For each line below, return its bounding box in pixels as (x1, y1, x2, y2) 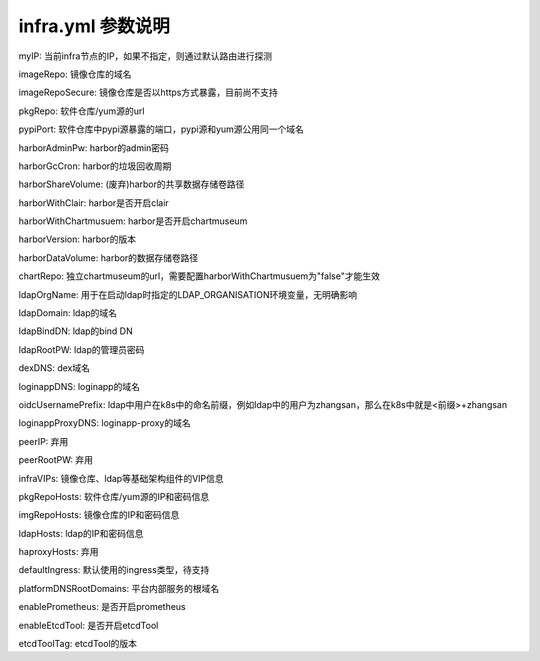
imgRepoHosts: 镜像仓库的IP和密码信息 (18, 509, 180, 521)
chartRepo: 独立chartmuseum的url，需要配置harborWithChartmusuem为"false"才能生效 (18, 270, 380, 282)
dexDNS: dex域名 (18, 362, 90, 374)
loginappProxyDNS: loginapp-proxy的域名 (18, 417, 191, 429)
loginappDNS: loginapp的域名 (18, 380, 140, 392)
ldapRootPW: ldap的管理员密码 (18, 343, 145, 355)
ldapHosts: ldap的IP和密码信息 (18, 527, 144, 539)
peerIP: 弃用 (18, 435, 69, 447)
